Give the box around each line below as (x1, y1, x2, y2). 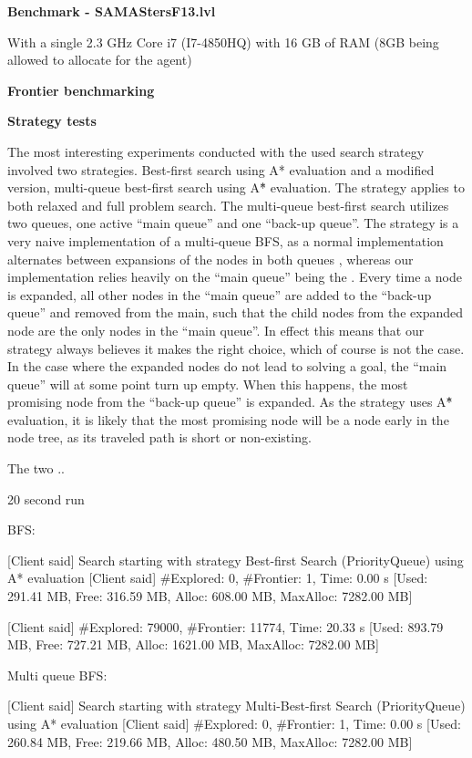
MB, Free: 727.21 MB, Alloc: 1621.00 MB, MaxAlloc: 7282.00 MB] (7, 635, 379, 654)
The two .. (7, 459, 65, 478)
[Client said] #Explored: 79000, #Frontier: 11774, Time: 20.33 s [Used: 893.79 (7, 617, 444, 636)
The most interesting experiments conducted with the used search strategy (7, 141, 425, 161)
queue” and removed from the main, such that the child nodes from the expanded (7, 303, 463, 322)
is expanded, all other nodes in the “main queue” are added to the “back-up (7, 285, 432, 304)
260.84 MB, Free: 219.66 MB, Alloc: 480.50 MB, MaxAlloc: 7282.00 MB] (7, 732, 413, 751)
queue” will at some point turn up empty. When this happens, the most (7, 374, 408, 393)
